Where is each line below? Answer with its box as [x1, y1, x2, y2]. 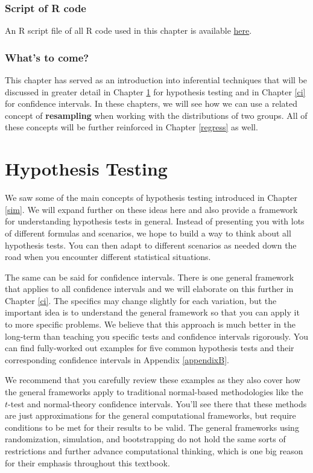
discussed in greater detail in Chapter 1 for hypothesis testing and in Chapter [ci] [5, 85, 306, 98]
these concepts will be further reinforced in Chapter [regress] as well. [5, 121, 258, 133]
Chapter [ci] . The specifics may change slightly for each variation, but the [5, 294, 277, 306]
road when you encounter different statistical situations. [5, 250, 211, 263]
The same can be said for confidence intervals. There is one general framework [5, 270, 294, 283]
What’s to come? [5, 49, 89, 65]
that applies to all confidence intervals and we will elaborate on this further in [5, 282, 294, 295]
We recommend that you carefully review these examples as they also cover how [5, 373, 300, 386]
